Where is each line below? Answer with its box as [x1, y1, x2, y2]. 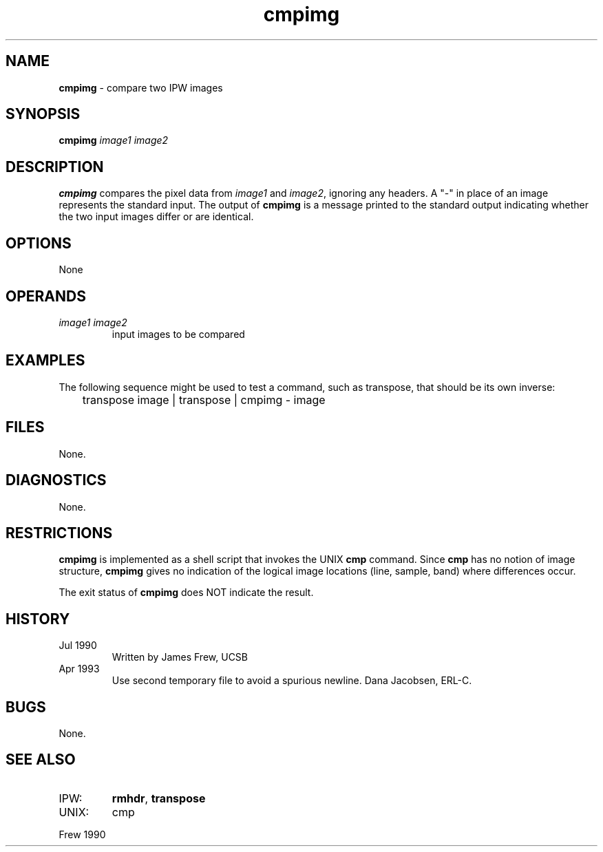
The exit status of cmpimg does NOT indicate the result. [59, 586, 314, 599]
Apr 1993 [59, 663, 100, 675]
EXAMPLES [6, 352, 85, 370]
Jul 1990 [59, 639, 97, 652]
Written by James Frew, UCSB [112, 651, 248, 663]
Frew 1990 [59, 828, 106, 840]
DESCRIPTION [6, 158, 104, 175]
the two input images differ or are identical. [59, 211, 254, 223]
